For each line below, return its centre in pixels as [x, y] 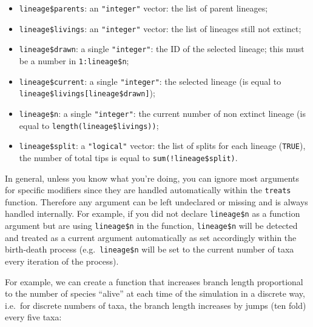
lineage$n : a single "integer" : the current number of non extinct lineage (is [162, 113]
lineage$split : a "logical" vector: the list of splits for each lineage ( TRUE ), [162, 146]
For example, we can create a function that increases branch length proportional [154, 281]
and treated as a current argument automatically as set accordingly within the [151, 237]
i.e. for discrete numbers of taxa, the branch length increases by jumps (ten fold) [156, 305]
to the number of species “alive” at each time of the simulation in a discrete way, [155, 293]
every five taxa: [33, 317]
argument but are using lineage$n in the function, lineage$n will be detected [151, 226]
